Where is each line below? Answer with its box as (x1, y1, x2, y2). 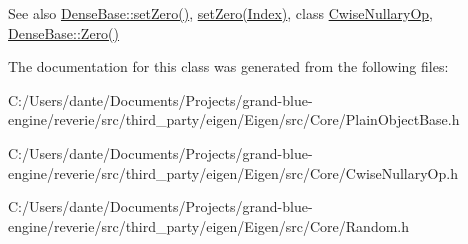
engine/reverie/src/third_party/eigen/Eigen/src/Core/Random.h (8, 215, 410, 236)
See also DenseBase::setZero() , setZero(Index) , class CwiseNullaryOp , (8, 3, 434, 23)
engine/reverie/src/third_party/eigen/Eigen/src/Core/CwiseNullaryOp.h (8, 162, 458, 183)
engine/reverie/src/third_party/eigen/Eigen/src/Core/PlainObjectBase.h (8, 109, 460, 130)
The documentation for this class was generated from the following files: (8, 56, 449, 77)
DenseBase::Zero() (8, 22, 120, 43)
